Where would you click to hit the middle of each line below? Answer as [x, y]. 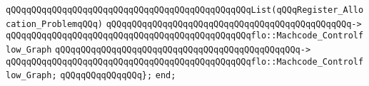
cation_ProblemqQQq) [55, 24]
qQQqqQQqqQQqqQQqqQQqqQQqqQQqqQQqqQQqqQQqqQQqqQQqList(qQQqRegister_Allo [185, 10]
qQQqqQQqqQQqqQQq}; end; [118, 76]
